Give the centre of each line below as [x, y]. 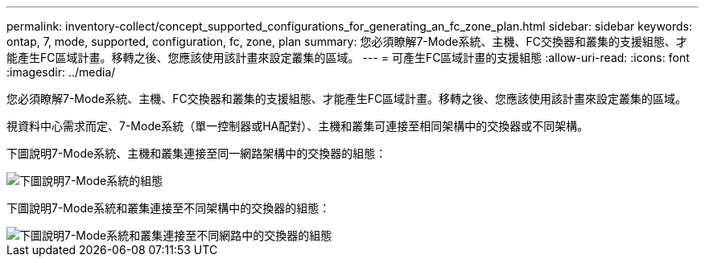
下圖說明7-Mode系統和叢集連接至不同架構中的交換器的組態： [169, 208]
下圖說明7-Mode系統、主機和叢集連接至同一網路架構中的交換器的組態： [197, 153]
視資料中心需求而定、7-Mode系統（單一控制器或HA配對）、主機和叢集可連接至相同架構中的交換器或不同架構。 [298, 126]
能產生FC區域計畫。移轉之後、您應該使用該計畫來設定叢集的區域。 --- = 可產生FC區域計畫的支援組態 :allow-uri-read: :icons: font [348, 58]
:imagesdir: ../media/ [61, 72]
